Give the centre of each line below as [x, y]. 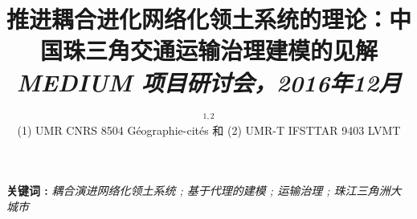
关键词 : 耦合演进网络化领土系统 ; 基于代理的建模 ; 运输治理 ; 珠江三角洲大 [204, 191]
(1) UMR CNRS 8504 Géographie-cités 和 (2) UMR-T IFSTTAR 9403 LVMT [209, 130]
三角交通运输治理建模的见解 [231, 50]
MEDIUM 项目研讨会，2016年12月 [209, 82]
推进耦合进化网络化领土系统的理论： [198, 19]
